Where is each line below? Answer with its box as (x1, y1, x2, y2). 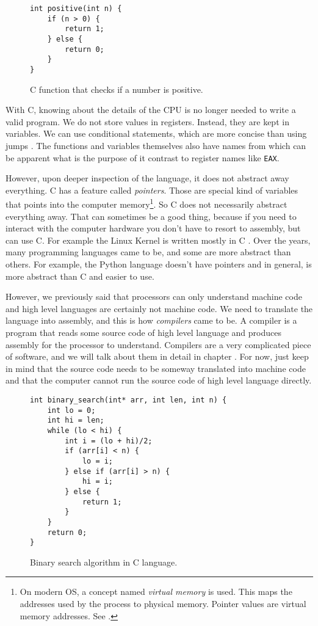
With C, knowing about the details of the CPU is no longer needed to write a (5, 103, 296, 116)
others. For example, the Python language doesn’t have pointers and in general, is (5, 258, 312, 271)
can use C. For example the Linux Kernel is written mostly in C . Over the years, (5, 233, 311, 246)
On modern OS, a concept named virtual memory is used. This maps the (20, 585, 292, 598)
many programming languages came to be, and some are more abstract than (5, 246, 291, 258)
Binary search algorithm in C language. (30, 555, 178, 568)
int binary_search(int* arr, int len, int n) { (30, 395, 227, 404)
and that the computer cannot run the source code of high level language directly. (5, 374, 312, 387)
